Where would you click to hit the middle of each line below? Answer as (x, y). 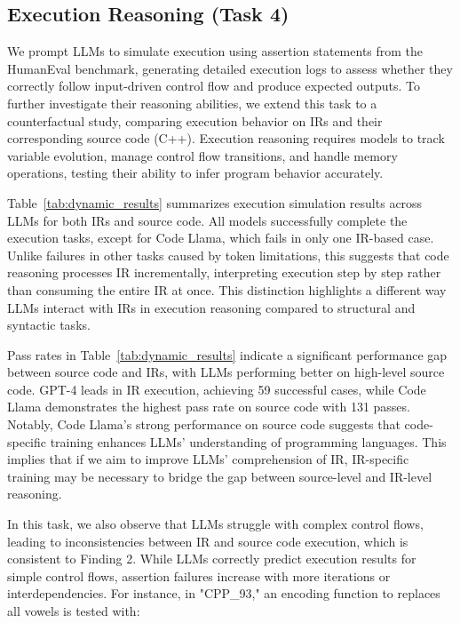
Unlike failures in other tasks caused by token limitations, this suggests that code (228, 255)
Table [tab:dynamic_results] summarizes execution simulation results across (215, 202)
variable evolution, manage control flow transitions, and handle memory (202, 155)
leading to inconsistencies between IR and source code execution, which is (208, 541)
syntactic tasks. (49, 325)
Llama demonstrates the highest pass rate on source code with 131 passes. (209, 407)
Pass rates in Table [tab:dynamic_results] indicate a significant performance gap (227, 354)
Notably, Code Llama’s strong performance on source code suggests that (204, 424)
